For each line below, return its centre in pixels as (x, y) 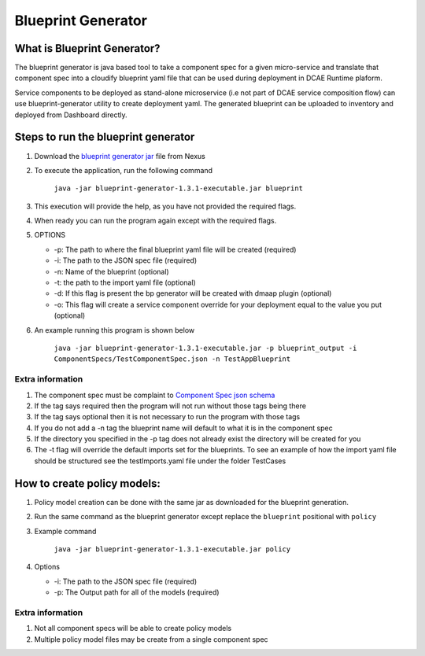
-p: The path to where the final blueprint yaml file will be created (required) (175, 249)
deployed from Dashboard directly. (71, 115)
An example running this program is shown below (115, 330)
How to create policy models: (88, 483)
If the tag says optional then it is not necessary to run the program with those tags (167, 417)
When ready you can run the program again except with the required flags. (155, 221)
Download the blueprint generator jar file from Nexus (120, 156)
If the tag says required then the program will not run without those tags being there (170, 406)
